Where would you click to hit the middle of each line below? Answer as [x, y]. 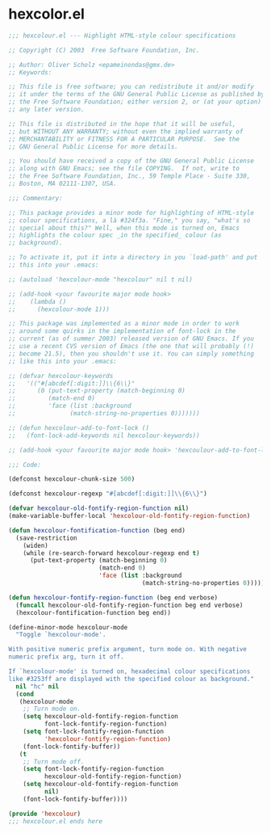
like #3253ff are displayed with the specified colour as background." [131, 679]
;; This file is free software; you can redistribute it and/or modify [131, 87]
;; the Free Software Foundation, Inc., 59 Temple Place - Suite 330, [129, 176]
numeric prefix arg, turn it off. [67, 657]
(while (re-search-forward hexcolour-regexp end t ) [111, 553]
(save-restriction [47, 538]
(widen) [35, 545]
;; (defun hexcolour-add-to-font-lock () [79, 428]
